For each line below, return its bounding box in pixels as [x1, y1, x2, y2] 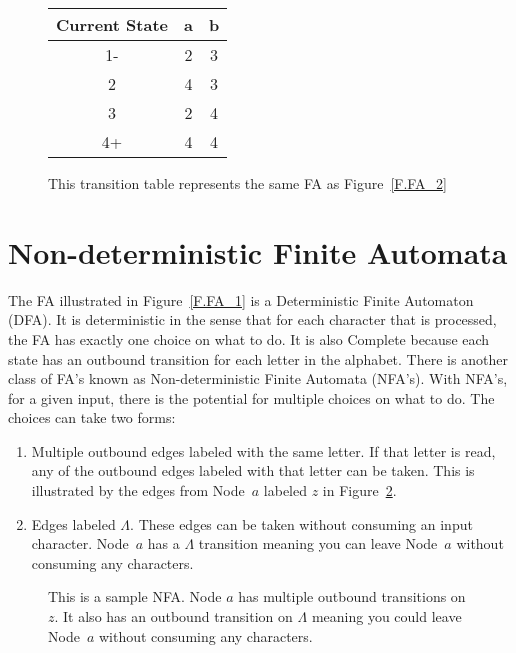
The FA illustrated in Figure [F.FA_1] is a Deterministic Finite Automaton [8, 289, 474, 310]
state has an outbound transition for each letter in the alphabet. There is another [8, 348, 508, 369]
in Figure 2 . [322, 480, 397, 501]
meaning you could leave [311, 606, 462, 627]
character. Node [31, 533, 129, 554]
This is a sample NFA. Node [48, 586, 222, 607]
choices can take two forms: [8, 407, 176, 428]
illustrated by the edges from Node [31, 480, 245, 501]
